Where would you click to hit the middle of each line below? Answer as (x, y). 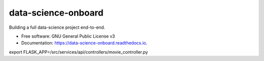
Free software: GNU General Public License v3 (68, 36)
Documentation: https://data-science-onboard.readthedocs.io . (84, 43)
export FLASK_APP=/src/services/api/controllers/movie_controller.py (78, 52)
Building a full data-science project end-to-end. (57, 27)
